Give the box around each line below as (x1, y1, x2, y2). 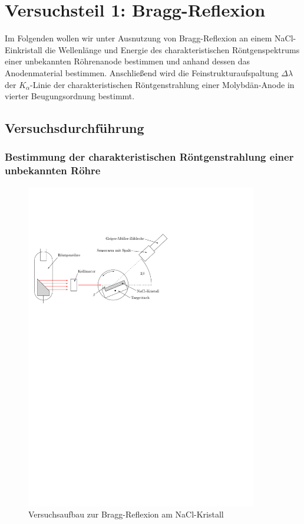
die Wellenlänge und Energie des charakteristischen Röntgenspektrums (45, 43, 300, 56)
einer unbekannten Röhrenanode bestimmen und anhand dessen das (5, 55, 250, 67)
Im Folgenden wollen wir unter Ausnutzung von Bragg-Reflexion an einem (5, 32, 272, 44)
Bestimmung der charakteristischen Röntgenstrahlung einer (5, 149, 294, 164)
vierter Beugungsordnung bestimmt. (5, 90, 135, 102)
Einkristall (5, 43, 42, 56)
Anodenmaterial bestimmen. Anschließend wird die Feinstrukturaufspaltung (5, 66, 279, 79)
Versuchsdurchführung (5, 119, 144, 137)
